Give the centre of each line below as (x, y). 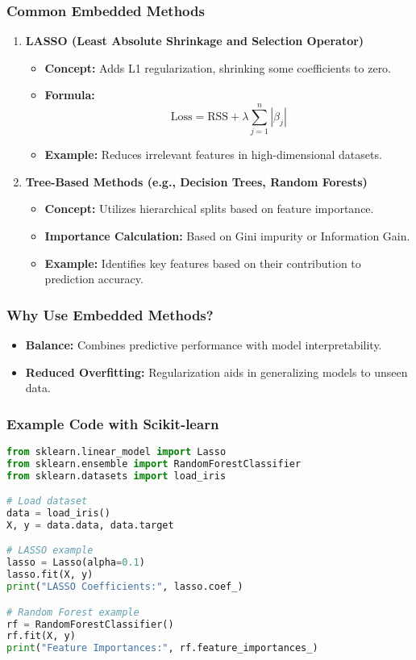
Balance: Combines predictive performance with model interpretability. (204, 344)
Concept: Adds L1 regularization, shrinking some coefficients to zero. (218, 67)
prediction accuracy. (94, 279)
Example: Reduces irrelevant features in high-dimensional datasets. (213, 155)
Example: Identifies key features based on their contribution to (203, 263)
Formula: (70, 95)
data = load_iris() (58, 514)
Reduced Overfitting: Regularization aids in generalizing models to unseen (216, 372)
